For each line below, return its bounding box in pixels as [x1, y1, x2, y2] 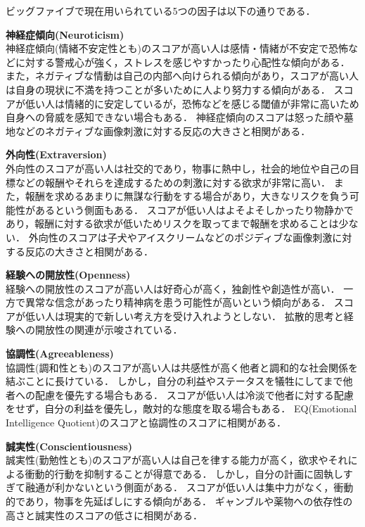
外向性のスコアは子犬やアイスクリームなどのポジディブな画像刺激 [28, 229, 333, 244]
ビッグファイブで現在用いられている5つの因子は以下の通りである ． [6, 4, 316, 18]
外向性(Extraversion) [6, 147, 107, 162]
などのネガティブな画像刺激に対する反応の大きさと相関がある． [15, 123, 311, 138]
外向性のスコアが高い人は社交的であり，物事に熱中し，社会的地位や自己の [6, 160, 350, 175]
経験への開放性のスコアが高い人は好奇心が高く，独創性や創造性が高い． [6, 281, 340, 296]
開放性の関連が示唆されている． [34, 322, 183, 337]
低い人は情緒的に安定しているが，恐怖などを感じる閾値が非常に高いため [25, 96, 359, 110]
